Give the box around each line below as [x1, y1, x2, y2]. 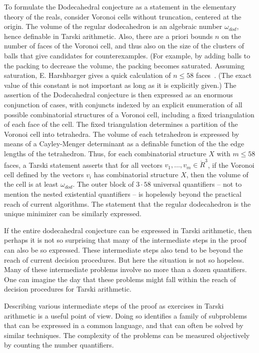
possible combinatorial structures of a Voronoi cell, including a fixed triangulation [4, 109, 254, 119]
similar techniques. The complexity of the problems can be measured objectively [4, 330, 250, 340]
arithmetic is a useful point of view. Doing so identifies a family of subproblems [4, 310, 247, 321]
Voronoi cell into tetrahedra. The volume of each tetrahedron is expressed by [4, 128, 239, 139]
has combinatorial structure [93, 169, 178, 179]
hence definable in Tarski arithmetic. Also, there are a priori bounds [4, 30, 213, 41]
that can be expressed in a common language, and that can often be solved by [4, 320, 243, 331]
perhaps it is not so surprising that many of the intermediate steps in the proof [4, 235, 246, 245]
